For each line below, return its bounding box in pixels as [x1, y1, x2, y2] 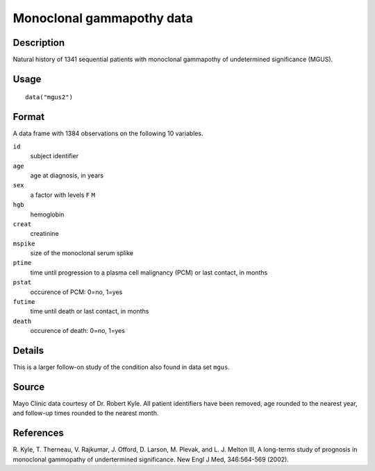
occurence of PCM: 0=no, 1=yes [30, 288, 123, 296]
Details [12, 345, 44, 357]
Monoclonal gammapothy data [12, 10, 194, 26]
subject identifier [30, 152, 79, 160]
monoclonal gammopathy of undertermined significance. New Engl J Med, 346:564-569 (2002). [12, 455, 290, 463]
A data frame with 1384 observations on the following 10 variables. [12, 129, 204, 138]
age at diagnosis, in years [30, 171, 104, 180]
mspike [12, 239, 35, 248]
